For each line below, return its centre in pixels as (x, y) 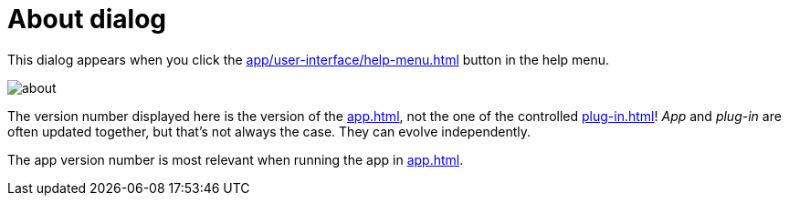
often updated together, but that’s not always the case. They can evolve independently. (269, 131)
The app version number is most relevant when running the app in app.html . (236, 159)
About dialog (87, 19)
